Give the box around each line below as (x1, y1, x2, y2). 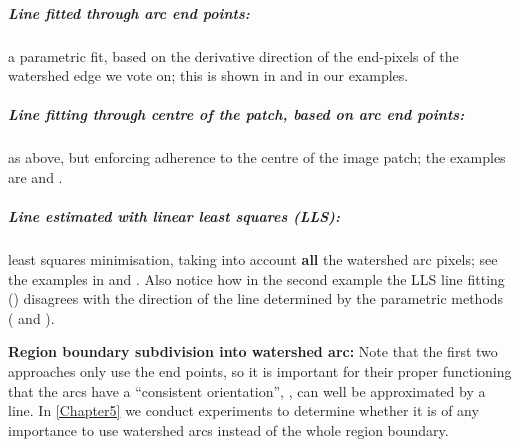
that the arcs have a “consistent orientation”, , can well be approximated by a (8, 380, 486, 401)
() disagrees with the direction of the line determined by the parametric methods (8, 288, 504, 309)
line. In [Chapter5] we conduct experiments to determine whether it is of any (8, 400, 479, 421)
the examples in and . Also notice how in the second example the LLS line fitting (8, 268, 505, 289)
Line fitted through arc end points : (8, 2, 250, 23)
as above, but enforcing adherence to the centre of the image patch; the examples (8, 147, 506, 168)
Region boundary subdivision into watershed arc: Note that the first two (8, 341, 498, 362)
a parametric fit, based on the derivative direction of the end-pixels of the (8, 45, 459, 66)
